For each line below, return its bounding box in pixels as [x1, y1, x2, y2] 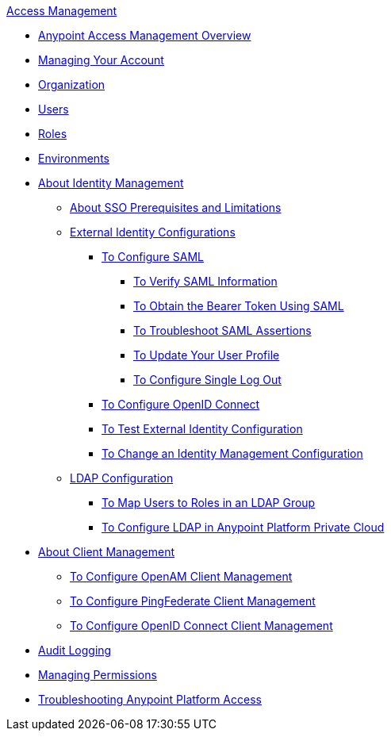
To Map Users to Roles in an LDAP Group [102, 496, 316, 509]
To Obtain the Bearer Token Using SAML [133, 299, 344, 313]
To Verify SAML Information [133, 274, 278, 288]
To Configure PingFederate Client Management [70, 594, 316, 608]
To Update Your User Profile [133, 348, 280, 362]
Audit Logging [38, 643, 112, 657]
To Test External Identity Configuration [102, 422, 303, 436]
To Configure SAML [102, 250, 204, 263]
